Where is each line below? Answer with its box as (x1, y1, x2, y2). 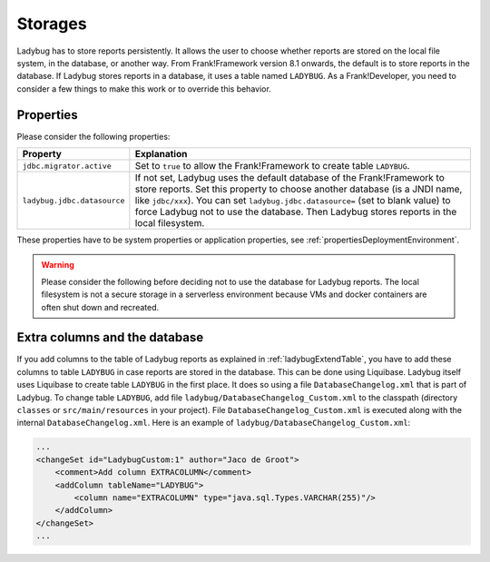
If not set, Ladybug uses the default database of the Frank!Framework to (134, 172, 445, 184)
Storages (16, 14, 87, 34)
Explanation (134, 148, 188, 161)
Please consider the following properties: (16, 131, 171, 142)
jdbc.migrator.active (22, 161, 113, 171)
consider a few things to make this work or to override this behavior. (16, 83, 271, 94)
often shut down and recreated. (41, 301, 160, 312)
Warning (41, 260, 74, 271)
